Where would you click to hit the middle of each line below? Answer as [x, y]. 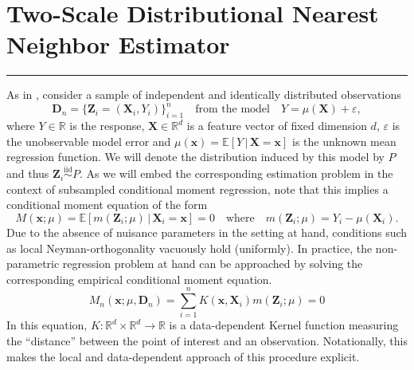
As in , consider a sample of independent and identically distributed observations [204, 94]
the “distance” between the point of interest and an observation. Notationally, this [207, 341]
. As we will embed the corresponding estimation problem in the [236, 173]
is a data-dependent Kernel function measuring [284, 325]
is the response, [107, 126]
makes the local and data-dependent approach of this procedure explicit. [183, 356]
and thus [28, 173]
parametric [33, 264]
